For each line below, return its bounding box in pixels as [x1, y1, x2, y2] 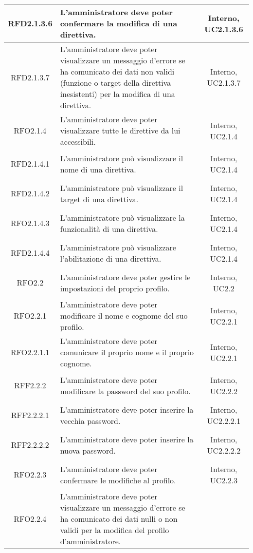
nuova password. [60, 444, 116, 456]
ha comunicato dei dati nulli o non [60, 513, 178, 524]
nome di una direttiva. [60, 163, 136, 175]
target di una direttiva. [60, 193, 139, 205]
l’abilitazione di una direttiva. [60, 252, 162, 264]
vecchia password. [60, 415, 121, 426]
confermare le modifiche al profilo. [60, 474, 176, 486]
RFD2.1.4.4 [10, 247, 50, 258]
